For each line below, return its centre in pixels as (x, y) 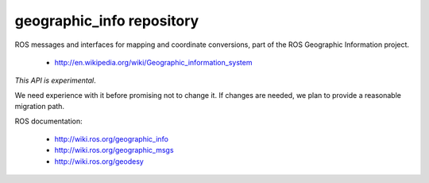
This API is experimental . (55, 80)
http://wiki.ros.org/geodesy (99, 161)
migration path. (40, 107)
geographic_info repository (107, 21)
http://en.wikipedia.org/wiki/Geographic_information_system (153, 62)
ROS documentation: (48, 121)
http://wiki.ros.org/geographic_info (111, 138)
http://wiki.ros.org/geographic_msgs (114, 150)
